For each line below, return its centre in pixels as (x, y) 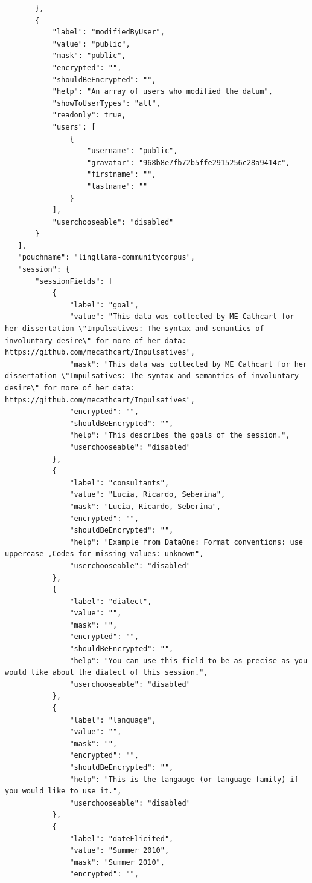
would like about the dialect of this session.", (107, 673)
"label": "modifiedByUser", (108, 32)
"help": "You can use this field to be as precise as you (189, 661)
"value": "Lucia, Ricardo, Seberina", (148, 495)
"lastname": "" (117, 186)
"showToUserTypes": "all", (106, 103)
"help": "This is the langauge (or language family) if (184, 779)
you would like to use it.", (63, 791)
